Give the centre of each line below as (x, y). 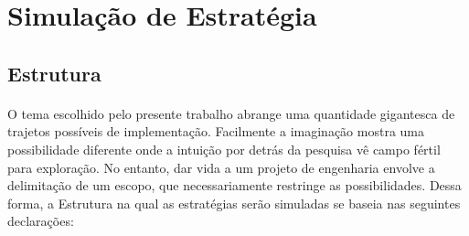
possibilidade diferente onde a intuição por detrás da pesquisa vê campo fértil (224, 149)
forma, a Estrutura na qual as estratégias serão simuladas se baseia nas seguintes (234, 203)
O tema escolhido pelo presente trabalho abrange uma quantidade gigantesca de (231, 113)
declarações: (41, 221)
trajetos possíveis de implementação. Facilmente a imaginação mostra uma (216, 131)
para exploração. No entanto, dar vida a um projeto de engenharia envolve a (221, 167)
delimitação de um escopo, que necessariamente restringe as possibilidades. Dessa (234, 185)
